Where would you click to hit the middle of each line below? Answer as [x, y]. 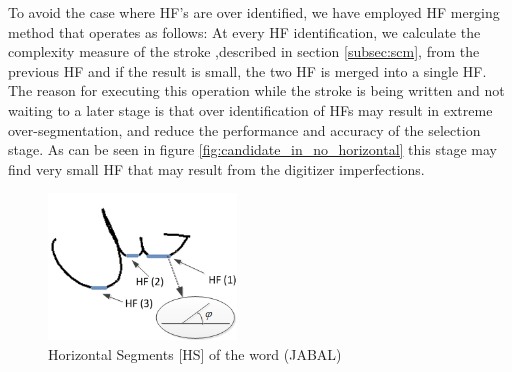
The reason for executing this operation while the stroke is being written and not [256, 90]
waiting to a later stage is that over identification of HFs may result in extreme [250, 109]
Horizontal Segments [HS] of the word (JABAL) [195, 353]
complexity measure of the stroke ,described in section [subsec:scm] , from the [244, 51]
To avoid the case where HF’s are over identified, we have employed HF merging [254, 12]
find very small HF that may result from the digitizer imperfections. [216, 168]
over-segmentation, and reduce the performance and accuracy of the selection [244, 129]
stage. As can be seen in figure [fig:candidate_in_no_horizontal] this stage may [252, 149]
